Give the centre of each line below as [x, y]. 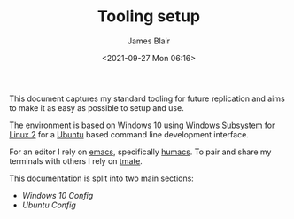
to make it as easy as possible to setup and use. [97, 107]
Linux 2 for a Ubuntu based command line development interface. [129, 134]
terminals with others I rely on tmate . [76, 160]
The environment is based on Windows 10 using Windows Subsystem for [142, 125]
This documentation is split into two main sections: [102, 178]
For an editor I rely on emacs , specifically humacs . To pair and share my [140, 152]
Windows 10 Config [58, 195]
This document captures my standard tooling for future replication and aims [147, 98]
